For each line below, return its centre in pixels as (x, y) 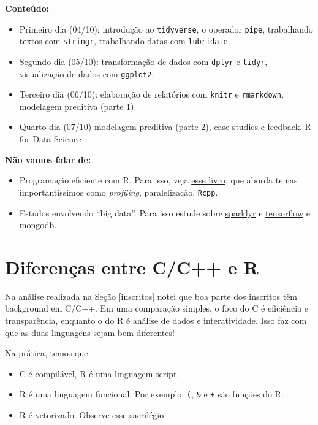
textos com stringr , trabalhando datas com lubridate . (125, 41)
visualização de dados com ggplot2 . (87, 73)
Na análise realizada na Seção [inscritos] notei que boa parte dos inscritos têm (151, 296)
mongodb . (38, 225)
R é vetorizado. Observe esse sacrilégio (92, 415)
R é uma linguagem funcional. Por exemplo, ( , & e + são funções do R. (151, 394)
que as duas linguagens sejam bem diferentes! (90, 332)
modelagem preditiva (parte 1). (78, 106)
